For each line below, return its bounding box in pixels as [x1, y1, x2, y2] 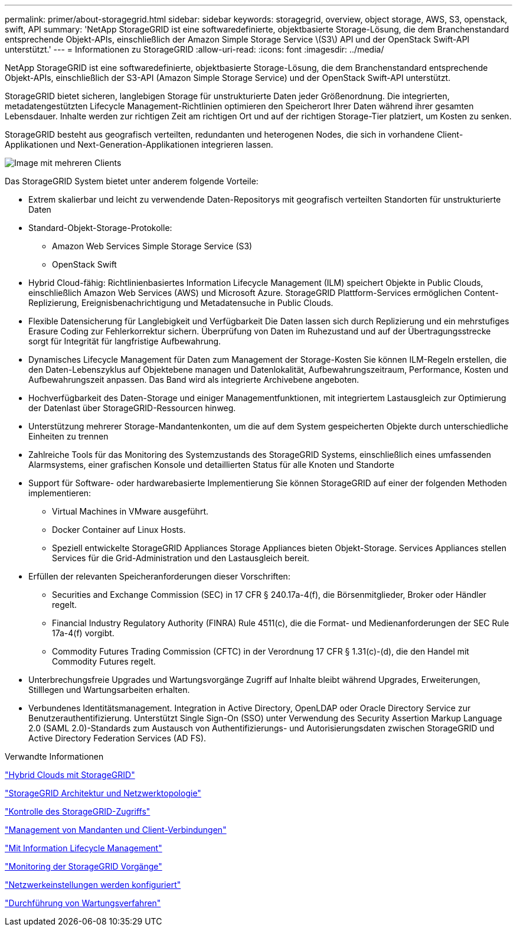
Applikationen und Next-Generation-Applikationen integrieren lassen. [5, 139, 273, 149]
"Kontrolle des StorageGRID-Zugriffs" [5, 806, 150, 816]
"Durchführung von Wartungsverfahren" [5, 898, 161, 908]
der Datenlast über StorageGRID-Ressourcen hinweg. [28, 403, 236, 413]
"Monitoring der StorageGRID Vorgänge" [5, 861, 162, 871]
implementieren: [28, 488, 91, 498]
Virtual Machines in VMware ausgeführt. [52, 506, 209, 516]
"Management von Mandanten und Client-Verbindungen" [5, 825, 227, 835]
